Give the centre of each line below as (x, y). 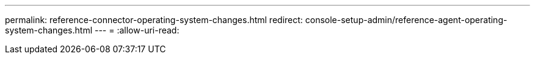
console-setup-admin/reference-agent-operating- (406, 20)
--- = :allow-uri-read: (137, 30)
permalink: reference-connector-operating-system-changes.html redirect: (154, 20)
